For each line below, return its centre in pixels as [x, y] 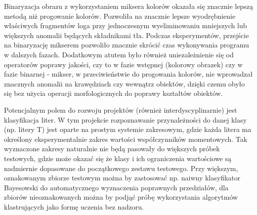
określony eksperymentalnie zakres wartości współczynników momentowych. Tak [126, 139]
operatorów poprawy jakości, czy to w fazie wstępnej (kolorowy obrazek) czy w [123, 64]
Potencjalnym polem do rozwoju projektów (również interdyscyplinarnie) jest [121, 109]
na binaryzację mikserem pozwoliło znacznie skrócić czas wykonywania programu [127, 45]
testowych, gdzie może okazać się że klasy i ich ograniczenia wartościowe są [118, 158]
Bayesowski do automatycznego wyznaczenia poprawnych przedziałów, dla [116, 187]
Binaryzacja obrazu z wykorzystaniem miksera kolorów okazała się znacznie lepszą [128, 6]
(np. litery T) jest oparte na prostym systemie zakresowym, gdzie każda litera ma [128, 129]
